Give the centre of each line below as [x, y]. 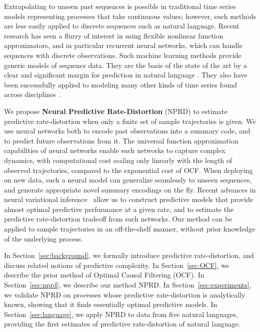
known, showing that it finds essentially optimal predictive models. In [111, 304]
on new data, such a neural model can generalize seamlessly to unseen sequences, [128, 180]
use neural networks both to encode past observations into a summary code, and [127, 131]
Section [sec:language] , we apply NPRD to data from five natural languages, [121, 314]
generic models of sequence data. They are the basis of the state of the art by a [125, 65]
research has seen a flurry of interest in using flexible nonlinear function [114, 35]
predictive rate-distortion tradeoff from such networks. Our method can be [118, 219]
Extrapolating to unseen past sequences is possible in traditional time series [120, 6]
